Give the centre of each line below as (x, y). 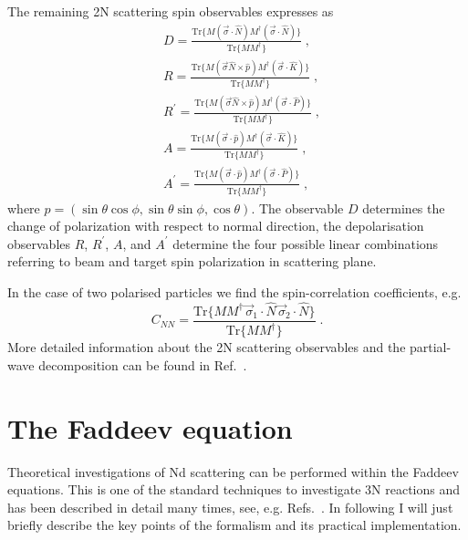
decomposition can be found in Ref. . (143, 364)
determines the (404, 208)
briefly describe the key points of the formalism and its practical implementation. (234, 525)
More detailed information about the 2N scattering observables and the (207, 347)
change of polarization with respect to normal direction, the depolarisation (216, 226)
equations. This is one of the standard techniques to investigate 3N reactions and (234, 489)
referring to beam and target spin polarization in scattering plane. (192, 261)
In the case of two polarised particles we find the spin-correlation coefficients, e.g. (234, 292)
